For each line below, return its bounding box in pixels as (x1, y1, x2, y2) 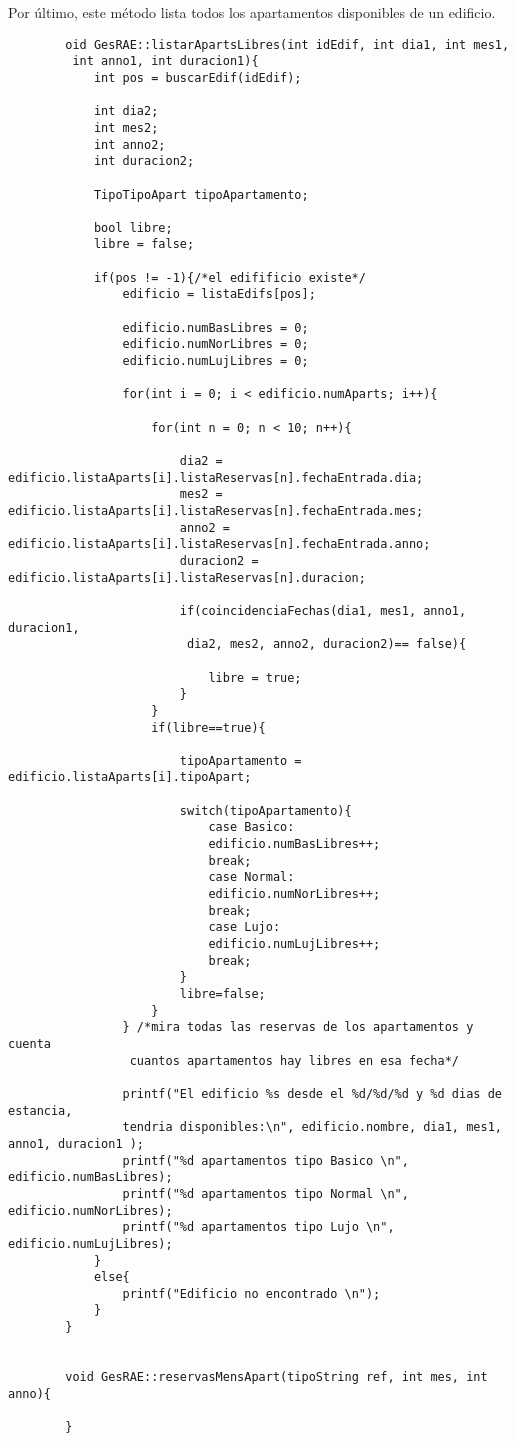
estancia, (8, 1103, 73, 1118)
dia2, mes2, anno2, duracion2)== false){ (186, 637, 467, 652)
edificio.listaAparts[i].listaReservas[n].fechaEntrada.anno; (8, 537, 431, 552)
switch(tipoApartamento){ (179, 803, 352, 818)
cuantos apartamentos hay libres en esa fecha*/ (129, 1053, 460, 1068)
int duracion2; (93, 154, 195, 169)
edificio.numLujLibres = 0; (122, 354, 309, 369)
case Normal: (208, 870, 295, 885)
